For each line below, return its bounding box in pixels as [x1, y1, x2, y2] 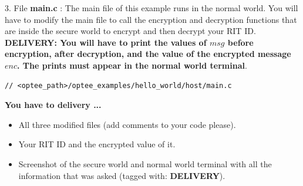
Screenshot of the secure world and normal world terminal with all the [18, 157, 272, 170]
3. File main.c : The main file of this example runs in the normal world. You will [5, 2, 298, 13]
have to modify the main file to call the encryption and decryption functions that [5, 13, 297, 25]
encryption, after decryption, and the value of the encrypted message [5, 48, 291, 60]
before [227, 36, 254, 48]
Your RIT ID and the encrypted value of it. [18, 138, 176, 150]
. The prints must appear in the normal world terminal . [17, 59, 247, 71]
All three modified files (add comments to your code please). [18, 118, 236, 130]
